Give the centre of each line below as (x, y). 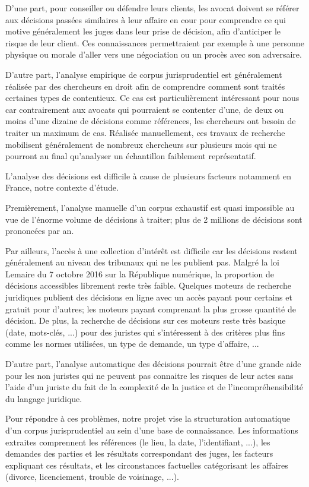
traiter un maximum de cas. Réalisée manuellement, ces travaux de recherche (145, 132)
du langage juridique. (44, 398)
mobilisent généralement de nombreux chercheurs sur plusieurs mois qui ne (141, 144)
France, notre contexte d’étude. (62, 187)
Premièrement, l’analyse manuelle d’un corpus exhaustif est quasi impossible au (150, 207)
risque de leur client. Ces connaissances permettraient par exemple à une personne (155, 42)
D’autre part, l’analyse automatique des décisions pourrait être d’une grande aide (153, 364)
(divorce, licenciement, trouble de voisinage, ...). (92, 477)
